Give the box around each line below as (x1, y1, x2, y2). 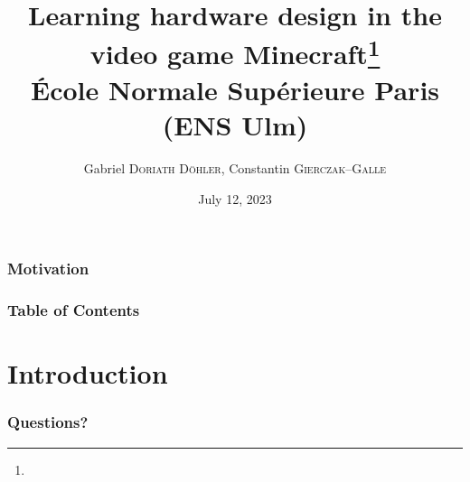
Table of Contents (7, 299, 140, 321)
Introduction (7, 355, 168, 392)
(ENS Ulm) (162, 107, 308, 144)
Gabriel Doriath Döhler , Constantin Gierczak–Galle (83, 159, 387, 178)
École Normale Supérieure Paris (30, 70, 440, 107)
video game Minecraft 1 (89, 32, 381, 72)
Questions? (7, 411, 89, 433)
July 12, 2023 (198, 189, 272, 208)
